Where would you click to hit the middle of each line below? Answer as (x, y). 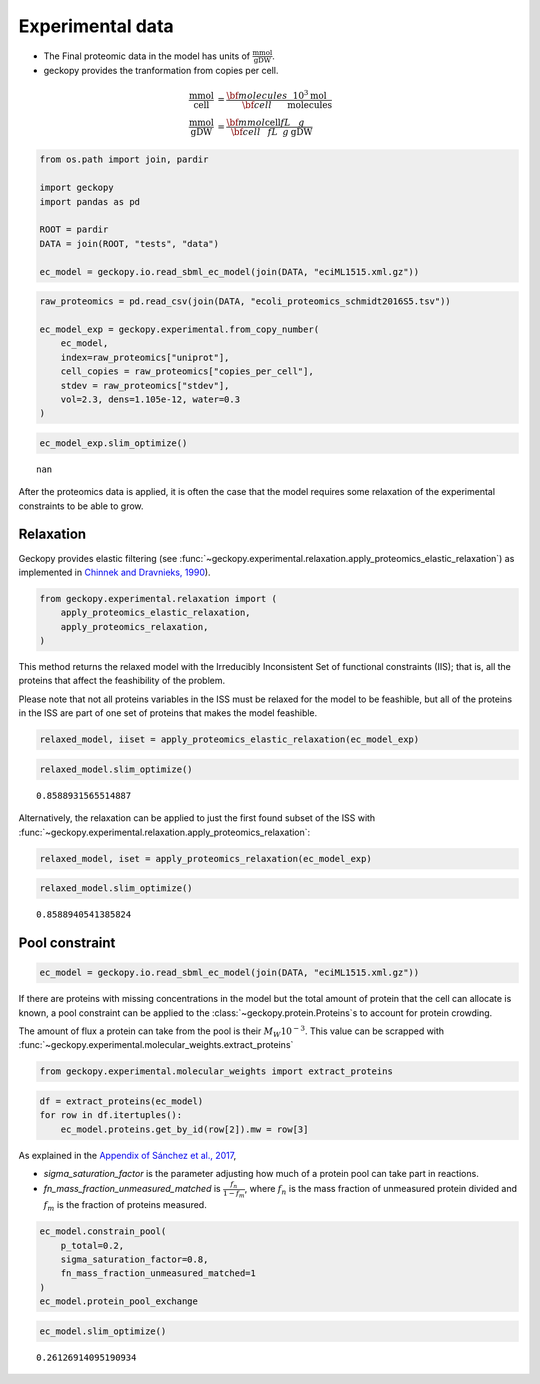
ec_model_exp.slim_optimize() (113, 443)
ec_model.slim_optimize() (103, 1331)
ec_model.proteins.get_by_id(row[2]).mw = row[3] (184, 1129)
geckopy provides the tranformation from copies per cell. (161, 71)
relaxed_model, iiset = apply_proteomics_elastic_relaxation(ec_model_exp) (229, 739)
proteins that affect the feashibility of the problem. (122, 681)
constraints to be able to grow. (81, 506)
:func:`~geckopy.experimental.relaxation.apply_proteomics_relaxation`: (164, 832)
